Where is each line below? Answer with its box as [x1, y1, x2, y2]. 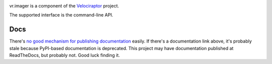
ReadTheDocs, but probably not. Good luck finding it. [9, 52, 120, 58]
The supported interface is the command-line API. [9, 12, 113, 18]
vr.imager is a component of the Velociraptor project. [9, 3, 119, 8]
